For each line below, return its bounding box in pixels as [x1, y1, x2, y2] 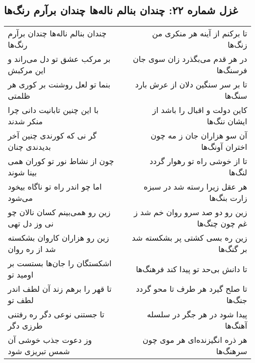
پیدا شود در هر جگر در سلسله [147, 308, 247, 320]
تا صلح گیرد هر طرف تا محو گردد [136, 283, 247, 295]
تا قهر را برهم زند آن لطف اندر [8, 283, 112, 295]
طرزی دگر [8, 320, 43, 332]
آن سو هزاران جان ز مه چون [151, 130, 247, 141]
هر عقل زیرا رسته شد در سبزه [143, 181, 247, 193]
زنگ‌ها [228, 39, 247, 51]
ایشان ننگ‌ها [206, 115, 247, 127]
